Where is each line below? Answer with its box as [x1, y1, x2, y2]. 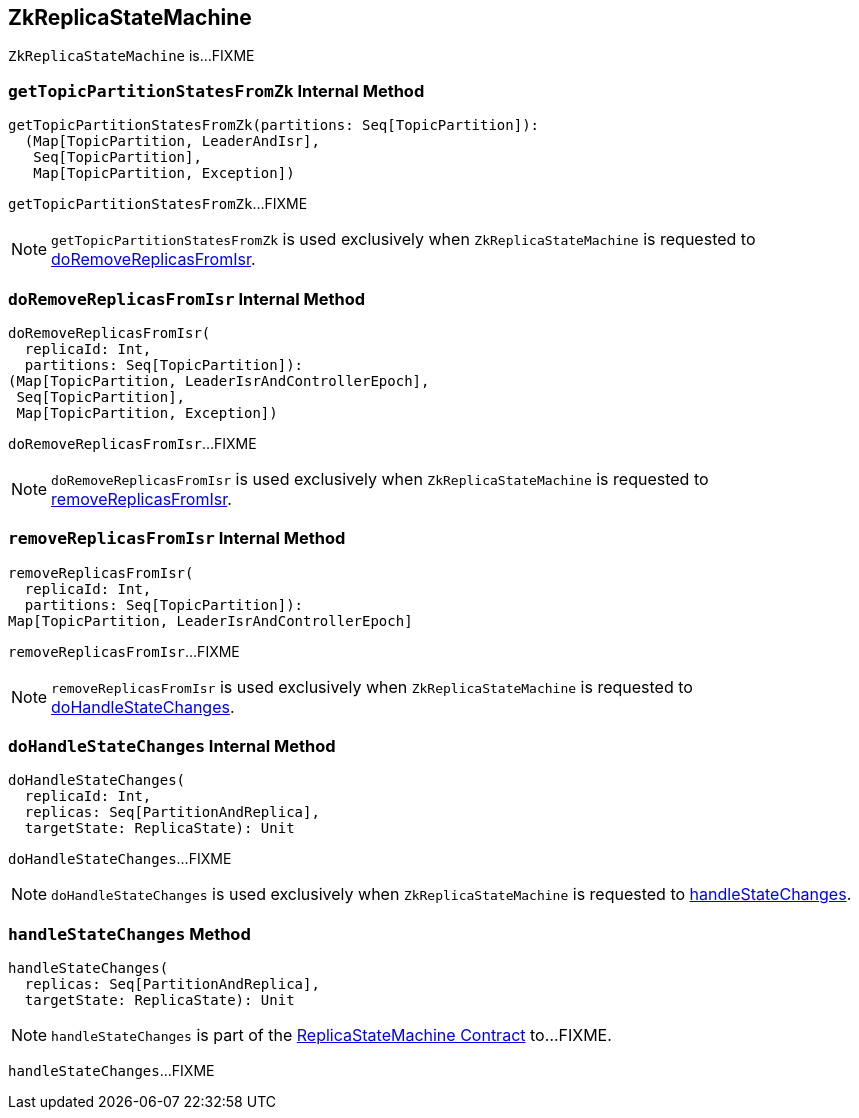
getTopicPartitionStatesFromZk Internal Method [8, 80, 425, 101]
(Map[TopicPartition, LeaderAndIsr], [24, 133, 320, 150]
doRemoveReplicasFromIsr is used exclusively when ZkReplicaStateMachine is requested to [51, 468, 709, 489]
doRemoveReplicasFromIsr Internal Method [8, 288, 366, 309]
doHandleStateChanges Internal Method [8, 736, 336, 757]
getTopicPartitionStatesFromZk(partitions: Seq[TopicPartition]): [8, 117, 540, 134]
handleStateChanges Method [8, 923, 251, 944]
